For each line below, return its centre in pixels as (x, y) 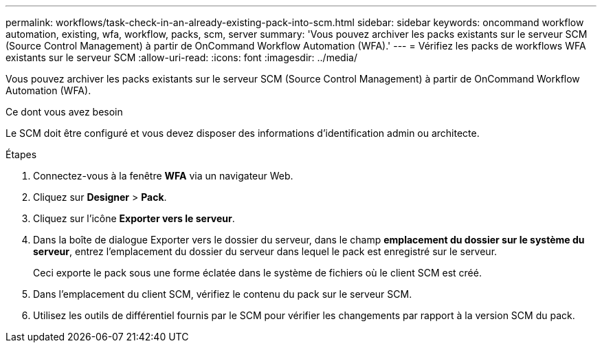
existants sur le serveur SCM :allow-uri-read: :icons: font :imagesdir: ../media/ (181, 57)
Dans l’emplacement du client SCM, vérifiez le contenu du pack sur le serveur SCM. (223, 294)
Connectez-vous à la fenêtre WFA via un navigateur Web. (163, 176)
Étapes (21, 154)
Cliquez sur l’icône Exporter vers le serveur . (134, 218)
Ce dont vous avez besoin (64, 112)
